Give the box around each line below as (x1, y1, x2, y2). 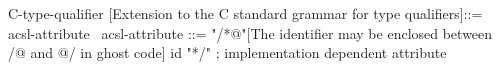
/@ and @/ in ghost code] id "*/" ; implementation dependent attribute (8, 42, 447, 63)
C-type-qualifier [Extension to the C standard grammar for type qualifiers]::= (8, 3, 483, 23)
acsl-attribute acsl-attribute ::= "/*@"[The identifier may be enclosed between (8, 22, 493, 43)
